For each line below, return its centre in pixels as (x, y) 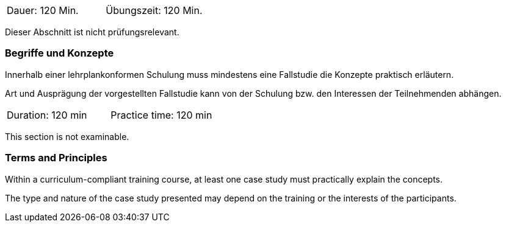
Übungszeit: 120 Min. (154, 10)
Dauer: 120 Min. (43, 10)
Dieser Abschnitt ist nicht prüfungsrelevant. (92, 32)
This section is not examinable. (67, 136)
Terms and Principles (56, 158)
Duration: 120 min (47, 115)
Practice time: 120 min (161, 115)
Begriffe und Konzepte (60, 53)
